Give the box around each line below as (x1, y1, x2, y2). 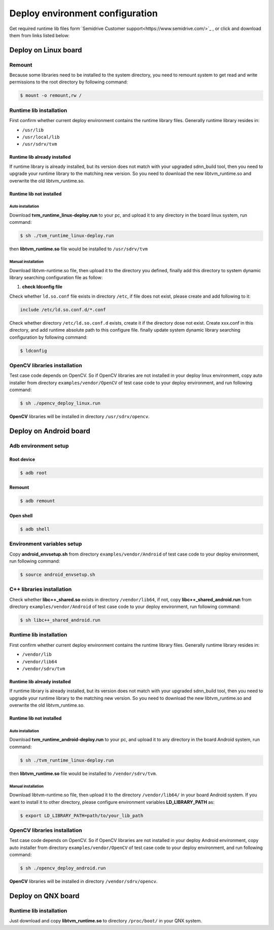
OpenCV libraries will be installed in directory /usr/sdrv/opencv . (9, 414, 150, 420)
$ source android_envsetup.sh (20, 571, 95, 577)
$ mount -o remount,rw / (20, 93, 82, 99)
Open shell (9, 512, 33, 518)
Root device (9, 456, 36, 462)
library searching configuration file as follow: (9, 275, 103, 281)
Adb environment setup (9, 442, 69, 449)
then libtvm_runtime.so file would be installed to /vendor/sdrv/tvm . (9, 770, 157, 776)
